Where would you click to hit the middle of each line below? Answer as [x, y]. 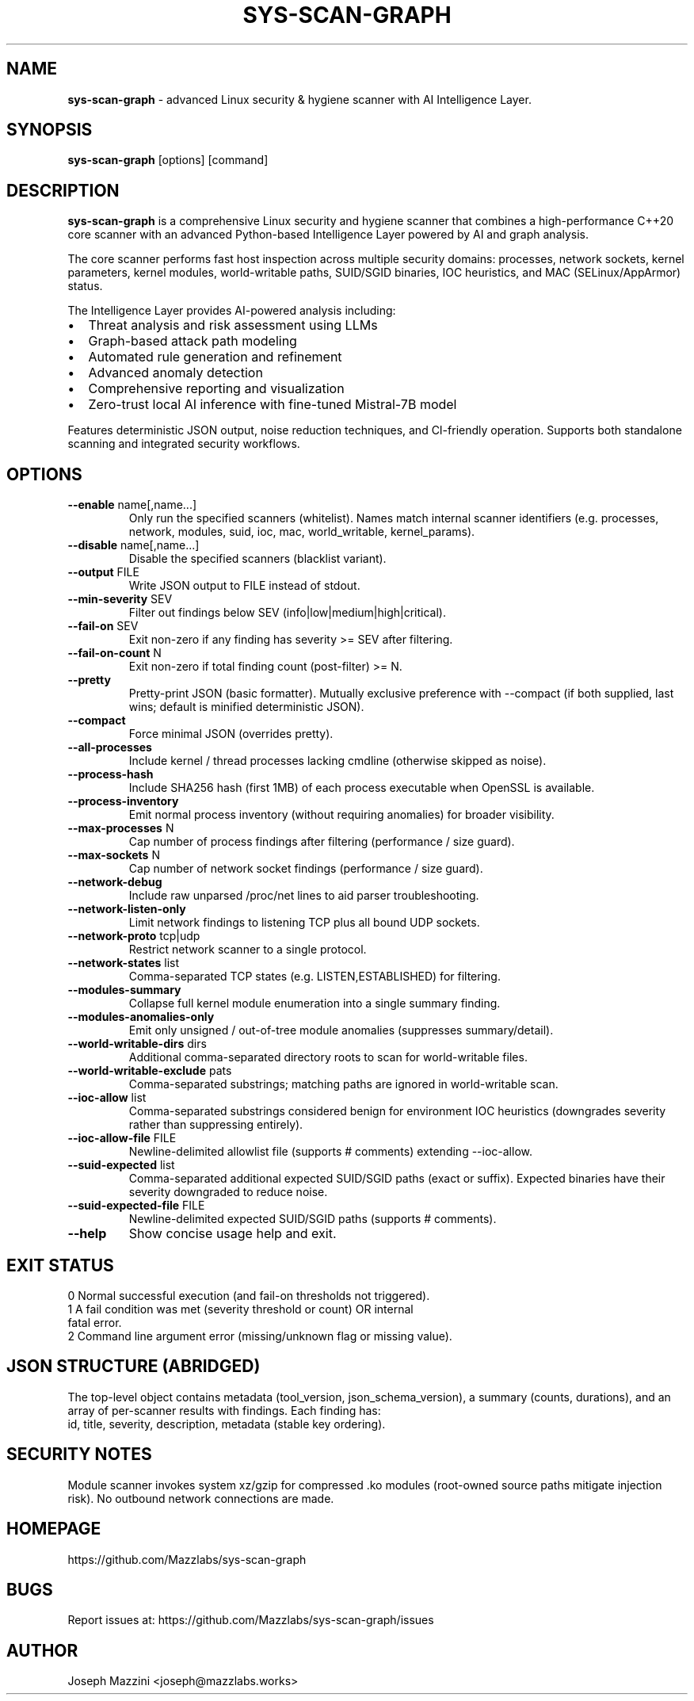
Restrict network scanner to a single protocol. [248, 950]
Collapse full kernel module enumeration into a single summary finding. [315, 1003]
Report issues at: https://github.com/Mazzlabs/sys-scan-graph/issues [251, 1620]
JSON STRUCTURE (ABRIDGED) [133, 1367]
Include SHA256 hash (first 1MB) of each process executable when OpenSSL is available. [362, 788]
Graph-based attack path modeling [193, 341]
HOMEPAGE [54, 1529]
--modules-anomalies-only [141, 1017]
